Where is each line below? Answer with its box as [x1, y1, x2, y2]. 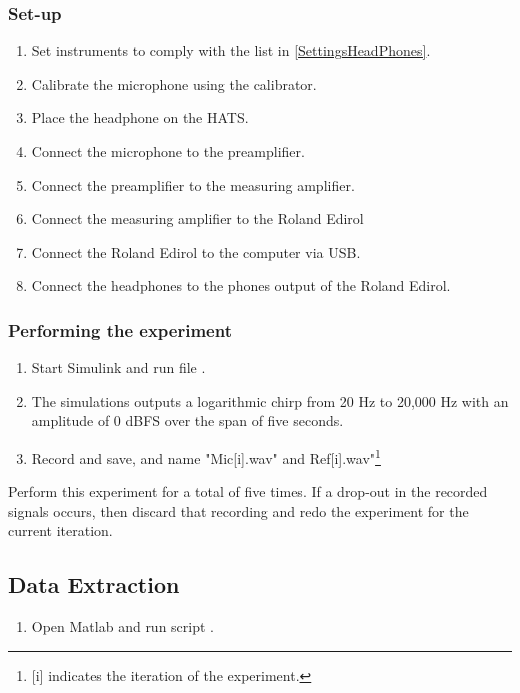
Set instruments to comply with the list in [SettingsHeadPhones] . [31, 40, 431, 61]
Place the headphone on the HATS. [31, 107, 249, 128]
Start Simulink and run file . [31, 357, 206, 378]
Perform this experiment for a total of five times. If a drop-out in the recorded [8, 481, 488, 502]
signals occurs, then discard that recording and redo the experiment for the [8, 500, 469, 521]
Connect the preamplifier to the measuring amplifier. [31, 174, 355, 195]
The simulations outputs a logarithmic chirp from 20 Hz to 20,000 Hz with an [31, 390, 509, 411]
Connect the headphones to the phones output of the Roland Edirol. [31, 275, 451, 296]
